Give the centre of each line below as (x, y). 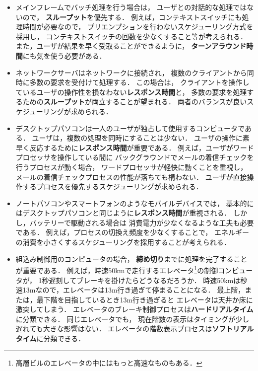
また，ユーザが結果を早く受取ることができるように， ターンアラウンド (131, 46)
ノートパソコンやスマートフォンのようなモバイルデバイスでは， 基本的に (135, 203)
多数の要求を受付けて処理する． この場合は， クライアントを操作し (139, 82)
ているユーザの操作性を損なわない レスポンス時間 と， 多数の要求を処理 (131, 92)
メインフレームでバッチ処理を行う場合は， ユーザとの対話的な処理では (131, 7)
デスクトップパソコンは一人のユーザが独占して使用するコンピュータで (130, 128)
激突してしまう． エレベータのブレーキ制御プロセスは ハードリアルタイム (134, 309)
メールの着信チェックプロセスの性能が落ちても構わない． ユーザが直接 (131, 177)
